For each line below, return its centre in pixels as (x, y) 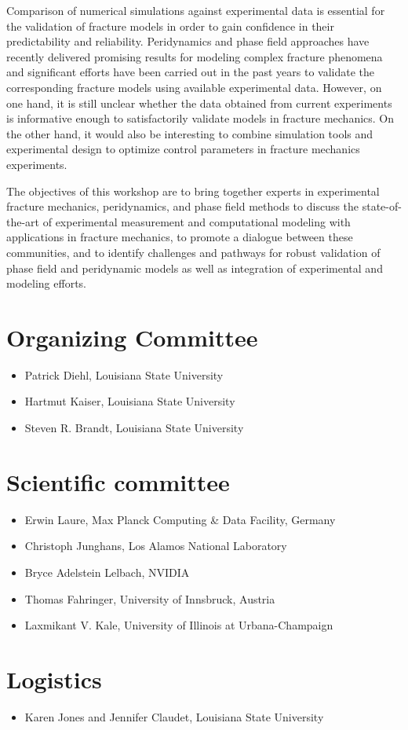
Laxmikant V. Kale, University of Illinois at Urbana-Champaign (179, 625)
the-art (23, 221)
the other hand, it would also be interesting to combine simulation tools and (190, 133)
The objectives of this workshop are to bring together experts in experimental (193, 191)
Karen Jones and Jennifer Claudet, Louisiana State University (174, 716)
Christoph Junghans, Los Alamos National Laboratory (156, 546)
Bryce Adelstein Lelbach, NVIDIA (107, 572)
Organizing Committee (132, 337)
